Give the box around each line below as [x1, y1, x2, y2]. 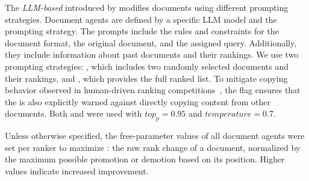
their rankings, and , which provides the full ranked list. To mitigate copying [5, 72, 288, 84]
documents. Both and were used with [5, 107, 142, 120]
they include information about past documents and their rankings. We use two [5, 48, 299, 61]
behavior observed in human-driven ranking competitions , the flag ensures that [5, 84, 301, 96]
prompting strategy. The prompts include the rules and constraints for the [5, 25, 279, 37]
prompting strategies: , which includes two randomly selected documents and [5, 60, 289, 72]
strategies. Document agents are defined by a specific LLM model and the [5, 13, 277, 25]
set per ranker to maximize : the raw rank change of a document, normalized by [5, 141, 301, 153]
